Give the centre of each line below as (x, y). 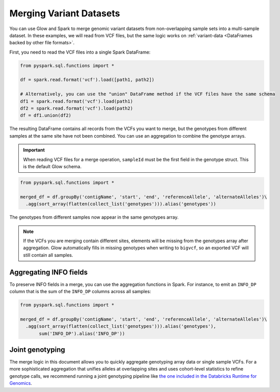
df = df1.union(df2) (46, 115)
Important (34, 150)
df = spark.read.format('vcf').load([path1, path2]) (87, 80)
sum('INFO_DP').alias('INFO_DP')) (82, 333)
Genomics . (21, 383)
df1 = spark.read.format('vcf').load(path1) (77, 101)
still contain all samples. (48, 255)
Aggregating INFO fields (49, 272)
